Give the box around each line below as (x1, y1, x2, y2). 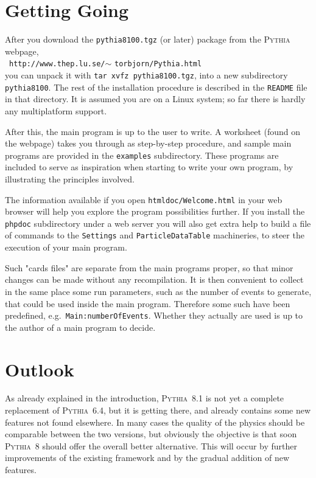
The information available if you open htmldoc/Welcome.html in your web (5, 193, 283, 206)
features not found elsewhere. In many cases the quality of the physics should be (5, 415, 305, 428)
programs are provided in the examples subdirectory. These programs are (5, 148, 279, 161)
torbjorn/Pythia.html (114, 60, 202, 69)
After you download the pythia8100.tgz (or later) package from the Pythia (5, 33, 290, 46)
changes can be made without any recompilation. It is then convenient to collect (5, 273, 304, 286)
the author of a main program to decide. (5, 320, 156, 333)
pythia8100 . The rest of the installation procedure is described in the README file (5, 80, 307, 93)
